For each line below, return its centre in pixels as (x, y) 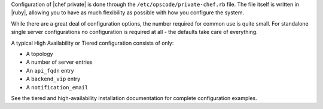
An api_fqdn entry (50, 70)
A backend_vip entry (53, 79)
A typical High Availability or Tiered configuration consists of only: (92, 43)
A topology (39, 54)
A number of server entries (59, 62)
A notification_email (57, 87)
